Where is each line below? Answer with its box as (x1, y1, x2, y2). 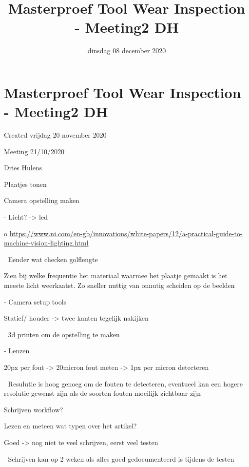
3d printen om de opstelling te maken (8, 329, 120, 339)
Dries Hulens (4, 162, 42, 173)
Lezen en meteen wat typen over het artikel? (4, 421, 137, 431)
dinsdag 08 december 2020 (87, 45, 166, 56)
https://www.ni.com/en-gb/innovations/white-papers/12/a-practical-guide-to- (9, 228, 243, 238)
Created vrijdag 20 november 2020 (4, 130, 107, 140)
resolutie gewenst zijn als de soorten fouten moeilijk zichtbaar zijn (4, 388, 201, 398)
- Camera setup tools (4, 296, 67, 306)
